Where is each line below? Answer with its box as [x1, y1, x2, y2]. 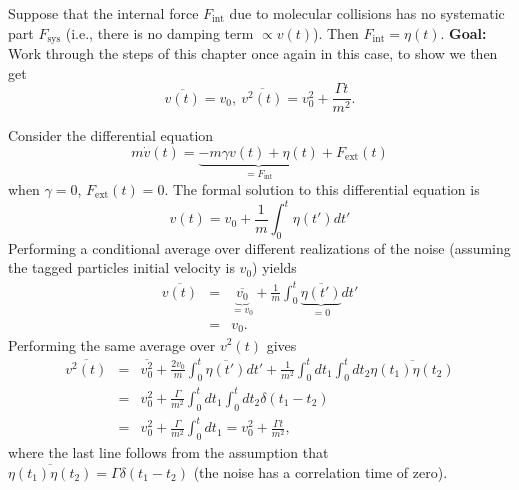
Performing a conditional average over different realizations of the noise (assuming [8, 237, 511, 258]
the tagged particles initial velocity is [8, 257, 235, 278]
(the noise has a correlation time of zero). [193, 461, 448, 482]
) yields [252, 257, 297, 278]
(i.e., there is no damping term [65, 22, 254, 43]
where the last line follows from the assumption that [8, 442, 329, 463]
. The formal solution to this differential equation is [164, 178, 480, 199]
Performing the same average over [8, 334, 216, 355]
